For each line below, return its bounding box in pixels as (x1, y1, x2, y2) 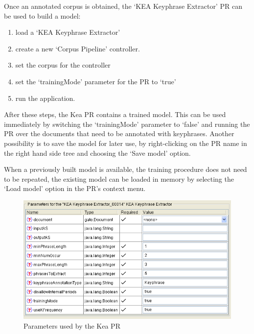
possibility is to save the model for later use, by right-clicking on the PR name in (4, 138, 247, 148)
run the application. (15, 93, 75, 103)
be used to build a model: (4, 10, 81, 21)
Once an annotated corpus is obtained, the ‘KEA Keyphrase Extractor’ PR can (4, 1, 242, 11)
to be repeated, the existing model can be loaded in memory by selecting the (4, 173, 234, 184)
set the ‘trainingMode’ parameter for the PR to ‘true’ (15, 76, 176, 86)
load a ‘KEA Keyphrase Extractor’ (15, 27, 120, 37)
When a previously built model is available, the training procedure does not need (4, 164, 247, 174)
